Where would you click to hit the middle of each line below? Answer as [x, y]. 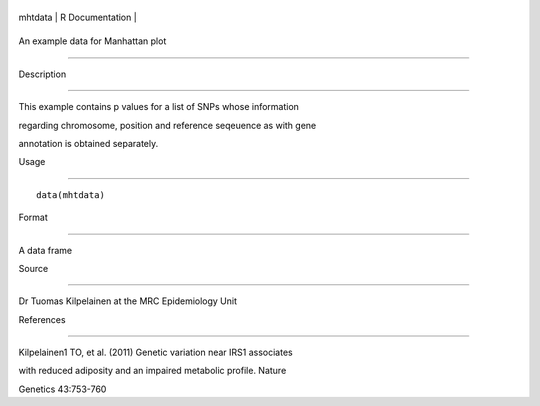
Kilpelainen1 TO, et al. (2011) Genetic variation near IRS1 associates [156, 352]
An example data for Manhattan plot [92, 41]
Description [42, 74]
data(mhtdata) [70, 194]
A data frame [45, 250]
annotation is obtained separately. [88, 143]
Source [33, 268]
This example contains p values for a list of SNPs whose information [159, 107]
